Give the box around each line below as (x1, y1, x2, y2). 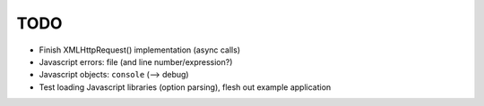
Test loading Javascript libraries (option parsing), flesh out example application (39, 81, 332, 93)
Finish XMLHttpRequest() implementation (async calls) (39, 45, 241, 55)
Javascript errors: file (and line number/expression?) (39, 56, 233, 67)
